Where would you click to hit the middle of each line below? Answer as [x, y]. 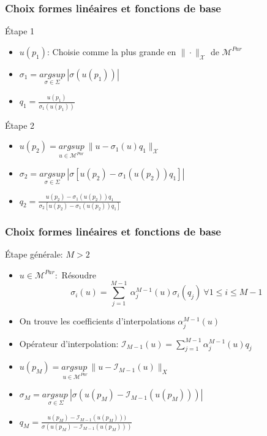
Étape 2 [20, 125]
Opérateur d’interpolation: [69, 343]
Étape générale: [34, 254]
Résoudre [79, 274]
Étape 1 [20, 31]
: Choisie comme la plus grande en [112, 51]
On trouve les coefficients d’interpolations [97, 321]
